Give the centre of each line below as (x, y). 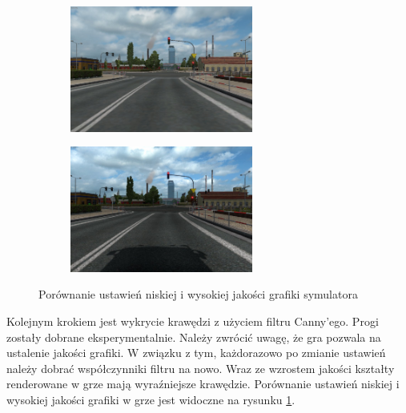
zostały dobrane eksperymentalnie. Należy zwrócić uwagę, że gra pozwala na (194, 337)
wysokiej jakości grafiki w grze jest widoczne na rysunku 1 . (151, 399)
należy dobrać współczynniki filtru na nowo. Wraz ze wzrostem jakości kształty (201, 368)
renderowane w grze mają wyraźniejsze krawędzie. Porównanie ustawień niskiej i (203, 384)
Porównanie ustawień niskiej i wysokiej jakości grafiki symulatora (198, 294)
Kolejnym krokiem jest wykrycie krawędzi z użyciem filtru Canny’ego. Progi (193, 321)
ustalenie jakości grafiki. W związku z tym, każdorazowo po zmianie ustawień (196, 353)
